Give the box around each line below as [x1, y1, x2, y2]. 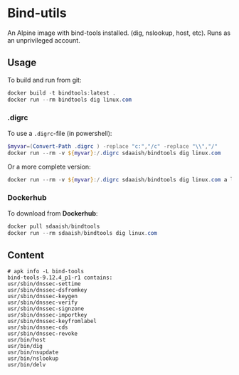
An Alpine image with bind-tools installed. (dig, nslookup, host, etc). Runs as [7, 28, 231, 37]
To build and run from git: [7, 75, 82, 84]
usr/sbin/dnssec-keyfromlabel [7, 318, 97, 325]
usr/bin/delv [7, 361, 46, 369]
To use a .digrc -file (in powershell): [7, 129, 112, 137]
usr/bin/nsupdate [7, 349, 59, 356]
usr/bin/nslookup [7, 355, 59, 362]
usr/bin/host [7, 337, 46, 344]
